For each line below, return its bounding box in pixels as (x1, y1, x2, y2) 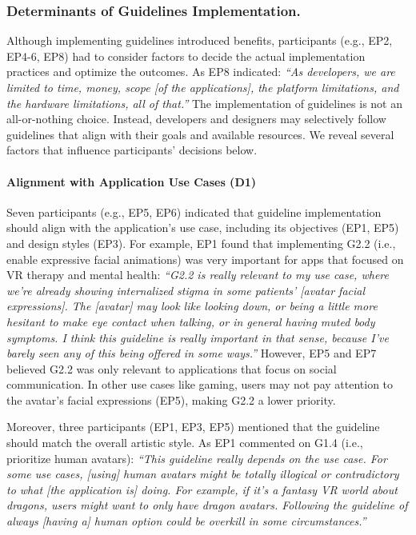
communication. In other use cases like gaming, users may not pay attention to (6, 376, 394, 393)
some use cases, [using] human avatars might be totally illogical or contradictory (6, 465, 399, 482)
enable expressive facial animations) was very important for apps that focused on (6, 250, 404, 267)
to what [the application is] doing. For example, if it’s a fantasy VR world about (6, 481, 398, 497)
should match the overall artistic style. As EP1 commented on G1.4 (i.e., (6, 434, 363, 451)
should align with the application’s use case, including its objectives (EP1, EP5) (6, 219, 399, 236)
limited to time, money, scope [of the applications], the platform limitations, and (6, 79, 399, 95)
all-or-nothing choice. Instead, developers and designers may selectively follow (6, 110, 386, 127)
